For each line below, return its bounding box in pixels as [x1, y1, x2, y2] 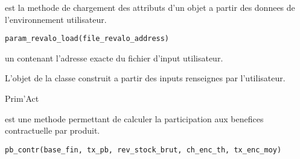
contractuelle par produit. [5, 124, 100, 137]
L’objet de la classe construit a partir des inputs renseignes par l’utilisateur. [5, 72, 286, 84]
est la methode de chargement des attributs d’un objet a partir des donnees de [5, 1, 295, 13]
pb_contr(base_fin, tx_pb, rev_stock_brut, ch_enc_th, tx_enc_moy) [5, 145, 282, 154]
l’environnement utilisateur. [5, 13, 107, 25]
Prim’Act [5, 92, 39, 105]
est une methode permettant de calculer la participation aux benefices [5, 112, 264, 125]
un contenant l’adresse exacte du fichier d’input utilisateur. [5, 51, 223, 64]
